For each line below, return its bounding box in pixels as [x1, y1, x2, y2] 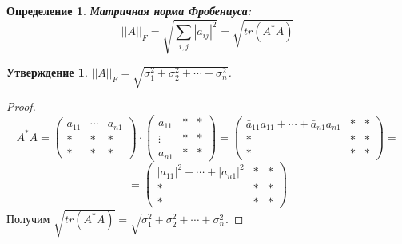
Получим [6, 211, 50, 227]
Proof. [6, 98, 36, 115]
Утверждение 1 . [6, 64, 88, 81]
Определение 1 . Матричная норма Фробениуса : [6, 2, 252, 18]
